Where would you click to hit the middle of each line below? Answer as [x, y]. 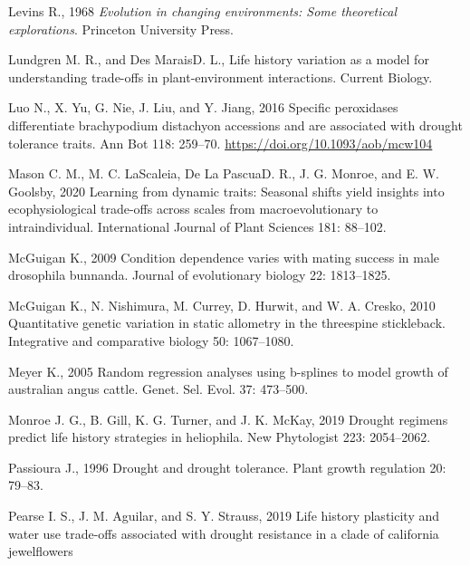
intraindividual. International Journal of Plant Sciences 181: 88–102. [197, 226]
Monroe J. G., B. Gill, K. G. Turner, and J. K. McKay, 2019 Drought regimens [228, 419]
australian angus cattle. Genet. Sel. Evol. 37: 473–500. [158, 389]
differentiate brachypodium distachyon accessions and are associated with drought [235, 125]
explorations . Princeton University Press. [121, 29]
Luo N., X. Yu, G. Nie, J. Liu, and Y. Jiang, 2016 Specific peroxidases [203, 107]
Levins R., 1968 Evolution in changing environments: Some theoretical [203, 11]
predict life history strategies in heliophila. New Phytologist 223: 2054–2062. [220, 437]
